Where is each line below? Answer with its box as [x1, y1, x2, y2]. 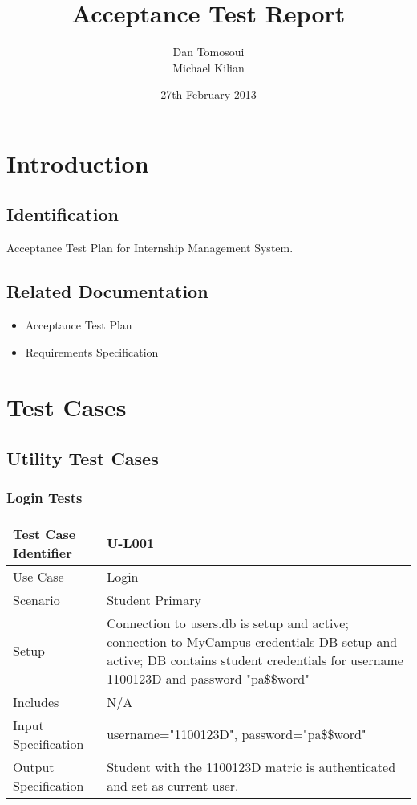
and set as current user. [107, 775, 239, 795]
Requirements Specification [25, 343, 159, 360]
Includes [13, 692, 59, 711]
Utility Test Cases [6, 446, 159, 471]
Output [13, 757, 55, 776]
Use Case [13, 566, 64, 586]
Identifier [13, 542, 72, 562]
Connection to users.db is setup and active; [107, 613, 349, 632]
